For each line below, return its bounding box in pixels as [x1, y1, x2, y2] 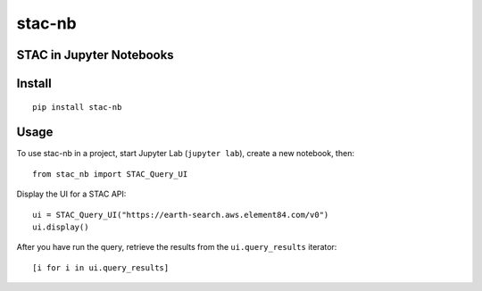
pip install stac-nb [32, 102, 122, 112]
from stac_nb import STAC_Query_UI [32, 169, 188, 179]
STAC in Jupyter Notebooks [16, 47, 174, 62]
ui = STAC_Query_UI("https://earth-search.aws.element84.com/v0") [32, 210, 329, 220]
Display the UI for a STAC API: [16, 188, 127, 200]
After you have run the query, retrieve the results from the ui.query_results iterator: [16, 242, 337, 253]
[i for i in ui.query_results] [32, 262, 170, 272]
